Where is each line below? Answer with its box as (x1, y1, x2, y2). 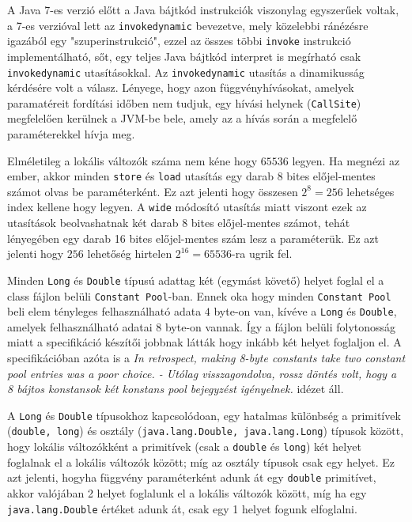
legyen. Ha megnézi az (292, 152, 400, 168)
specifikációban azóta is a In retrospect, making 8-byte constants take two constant (7, 350, 406, 366)
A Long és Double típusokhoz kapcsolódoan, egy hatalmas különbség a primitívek (7, 407, 401, 423)
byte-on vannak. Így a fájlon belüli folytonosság (164, 318, 396, 335)
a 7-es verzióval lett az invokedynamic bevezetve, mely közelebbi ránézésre (7, 17, 369, 33)
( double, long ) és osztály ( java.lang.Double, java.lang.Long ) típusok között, (7, 422, 404, 439)
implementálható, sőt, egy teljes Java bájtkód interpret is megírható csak (7, 47, 361, 64)
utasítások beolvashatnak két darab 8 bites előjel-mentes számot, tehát (7, 214, 350, 231)
